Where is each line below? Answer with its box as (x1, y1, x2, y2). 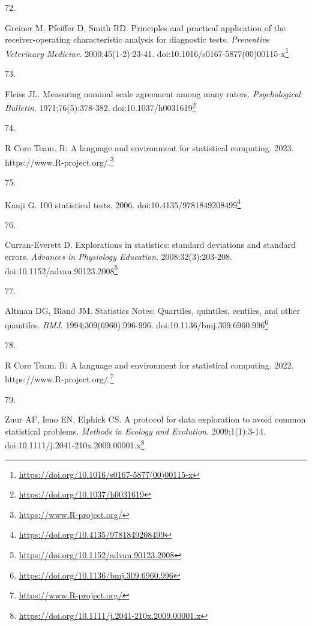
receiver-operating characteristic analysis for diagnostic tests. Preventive (5, 33, 269, 46)
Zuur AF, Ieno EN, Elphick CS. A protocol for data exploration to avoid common (5, 413, 306, 426)
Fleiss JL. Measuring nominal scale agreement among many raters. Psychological (5, 87, 301, 100)
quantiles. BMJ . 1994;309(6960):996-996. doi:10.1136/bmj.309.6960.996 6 (5, 316, 269, 331)
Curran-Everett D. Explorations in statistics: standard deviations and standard (5, 238, 296, 251)
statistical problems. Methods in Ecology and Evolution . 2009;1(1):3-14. (5, 424, 266, 437)
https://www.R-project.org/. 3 (5, 154, 114, 168)
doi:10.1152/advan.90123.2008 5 (5, 262, 118, 277)
